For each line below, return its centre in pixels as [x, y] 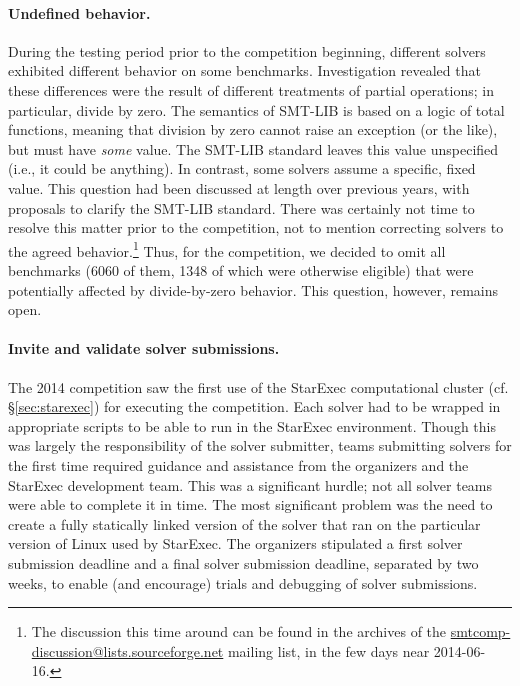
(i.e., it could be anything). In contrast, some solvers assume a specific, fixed [242, 168]
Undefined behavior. [79, 12]
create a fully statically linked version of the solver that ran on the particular [244, 523]
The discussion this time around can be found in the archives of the [239, 631]
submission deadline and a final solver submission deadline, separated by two [243, 562]
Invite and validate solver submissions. [144, 348]
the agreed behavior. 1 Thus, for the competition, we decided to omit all [227, 249]
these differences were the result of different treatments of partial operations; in [251, 89]
